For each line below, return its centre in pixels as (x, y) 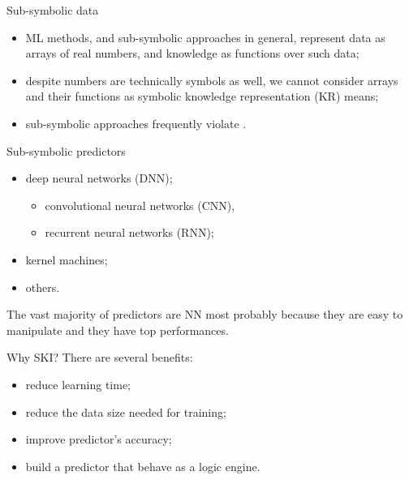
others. (43, 287)
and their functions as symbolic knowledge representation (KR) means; (202, 96)
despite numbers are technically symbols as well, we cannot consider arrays (212, 80)
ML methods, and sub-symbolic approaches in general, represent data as (205, 37)
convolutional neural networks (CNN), (140, 205)
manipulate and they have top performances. (118, 330)
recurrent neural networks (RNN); (129, 232)
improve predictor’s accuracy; (99, 439)
